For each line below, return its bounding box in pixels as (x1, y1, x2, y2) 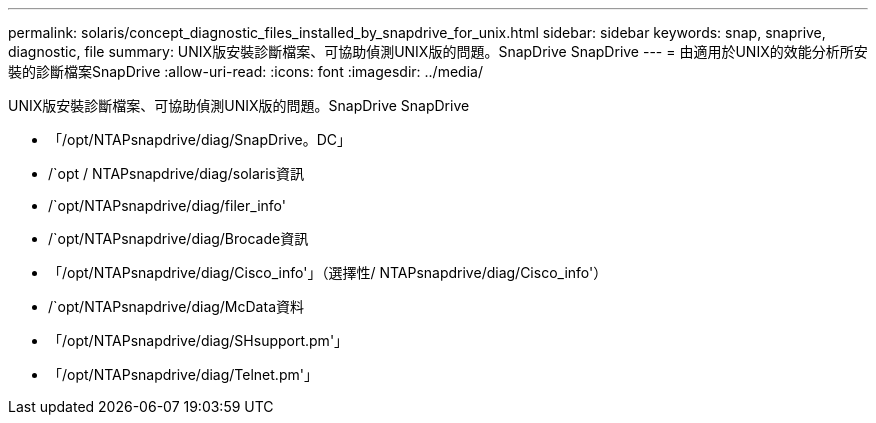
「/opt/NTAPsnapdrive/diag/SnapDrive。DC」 (48, 131, 352, 148)
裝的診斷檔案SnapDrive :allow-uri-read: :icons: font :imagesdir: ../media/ (8, 63, 483, 80)
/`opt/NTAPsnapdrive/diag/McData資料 (48, 298, 304, 315)
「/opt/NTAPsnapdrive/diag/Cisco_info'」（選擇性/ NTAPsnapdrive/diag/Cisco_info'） (48, 264, 608, 281)
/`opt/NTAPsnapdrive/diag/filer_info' (48, 197, 286, 214)
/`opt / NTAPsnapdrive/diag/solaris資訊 (48, 165, 304, 182)
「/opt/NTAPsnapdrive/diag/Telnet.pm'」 (48, 366, 318, 383)
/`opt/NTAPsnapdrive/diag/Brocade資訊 (48, 230, 309, 247)
